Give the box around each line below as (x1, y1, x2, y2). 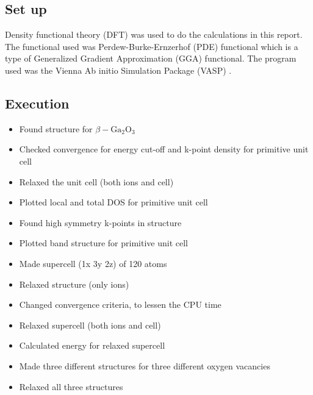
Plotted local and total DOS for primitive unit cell (19, 196, 208, 208)
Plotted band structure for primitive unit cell (19, 237, 188, 249)
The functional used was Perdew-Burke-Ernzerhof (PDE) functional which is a (5, 40, 298, 52)
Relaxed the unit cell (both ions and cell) (19, 175, 174, 188)
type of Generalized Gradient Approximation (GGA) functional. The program (5, 52, 297, 65)
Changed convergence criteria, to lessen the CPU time (19, 298, 221, 311)
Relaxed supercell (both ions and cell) (19, 318, 161, 331)
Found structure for (19, 122, 93, 135)
